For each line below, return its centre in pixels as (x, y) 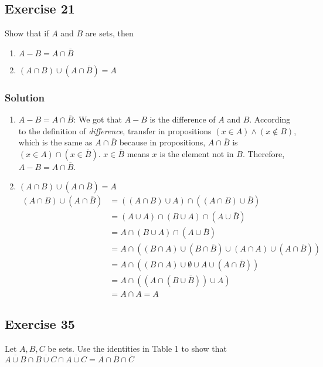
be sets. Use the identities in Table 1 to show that (137, 348)
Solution (25, 97)
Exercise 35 (40, 324)
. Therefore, (263, 153)
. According (270, 119)
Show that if (27, 33)
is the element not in (197, 153)
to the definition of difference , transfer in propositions (115, 130)
